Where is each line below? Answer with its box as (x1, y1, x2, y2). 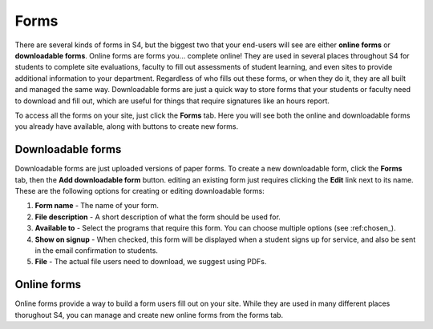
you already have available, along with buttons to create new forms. (14, 122, 239, 131)
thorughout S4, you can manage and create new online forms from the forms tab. (14, 310, 284, 319)
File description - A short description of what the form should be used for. (34, 212, 281, 222)
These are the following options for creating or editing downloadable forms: (14, 186, 265, 195)
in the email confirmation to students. (34, 245, 158, 255)
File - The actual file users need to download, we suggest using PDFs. (34, 257, 267, 267)
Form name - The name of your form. (34, 201, 160, 211)
